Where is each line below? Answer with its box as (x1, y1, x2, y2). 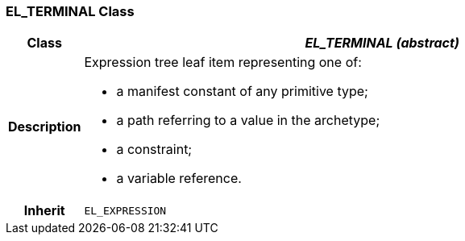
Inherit (23, 202, 65, 219)
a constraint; (116, 141, 193, 158)
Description (8, 118, 81, 135)
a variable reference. (116, 170, 242, 187)
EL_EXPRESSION (84, 204, 167, 217)
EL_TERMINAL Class (6, 3, 135, 19)
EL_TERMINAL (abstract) (305, 35, 459, 52)
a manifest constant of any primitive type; (116, 83, 368, 100)
